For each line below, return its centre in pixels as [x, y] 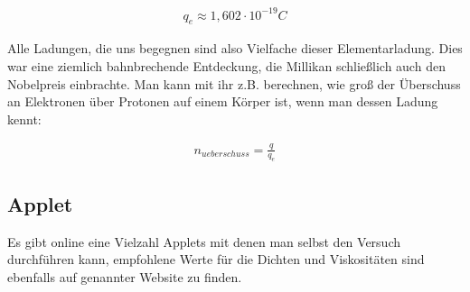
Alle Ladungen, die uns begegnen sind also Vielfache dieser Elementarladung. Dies [235, 48]
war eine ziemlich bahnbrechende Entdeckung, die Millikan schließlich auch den [226, 65]
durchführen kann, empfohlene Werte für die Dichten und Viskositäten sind [216, 259]
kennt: [24, 119]
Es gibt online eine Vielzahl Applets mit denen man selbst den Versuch [204, 241]
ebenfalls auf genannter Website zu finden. [125, 276]
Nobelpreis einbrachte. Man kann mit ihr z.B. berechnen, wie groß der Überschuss [234, 83]
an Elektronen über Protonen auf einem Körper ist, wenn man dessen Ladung [223, 101]
